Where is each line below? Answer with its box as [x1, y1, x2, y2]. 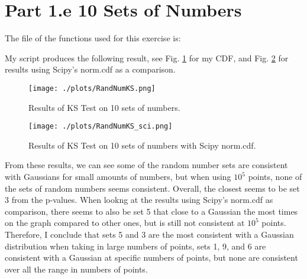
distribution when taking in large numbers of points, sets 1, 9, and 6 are [5, 239, 266, 252]
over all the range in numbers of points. [5, 262, 148, 275]
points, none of [248, 170, 302, 182]
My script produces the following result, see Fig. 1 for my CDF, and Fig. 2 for [5, 51, 289, 64]
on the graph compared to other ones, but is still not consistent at [5, 216, 245, 229]
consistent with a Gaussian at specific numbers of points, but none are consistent [5, 251, 298, 264]
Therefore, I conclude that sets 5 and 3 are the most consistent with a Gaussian [5, 228, 294, 240]
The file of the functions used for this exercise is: [5, 32, 181, 44]
